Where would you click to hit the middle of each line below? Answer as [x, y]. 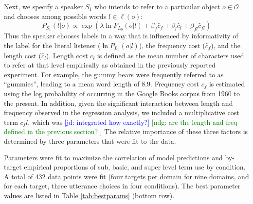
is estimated [227, 84]
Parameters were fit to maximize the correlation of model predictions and [113, 157]
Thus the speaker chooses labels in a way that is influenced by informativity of [121, 36]
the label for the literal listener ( [52, 45]
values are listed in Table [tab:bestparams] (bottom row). [89, 195]
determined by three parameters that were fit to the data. [90, 141]
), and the [226, 45]
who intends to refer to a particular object [157, 6]
